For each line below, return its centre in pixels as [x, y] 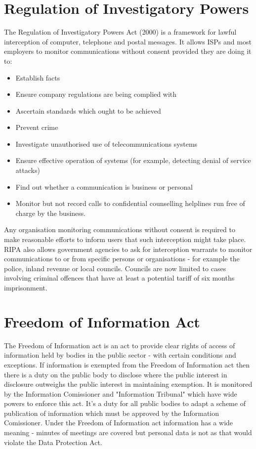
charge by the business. [51, 213]
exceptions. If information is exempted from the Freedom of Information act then [127, 364]
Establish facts [38, 77]
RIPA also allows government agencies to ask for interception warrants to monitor [128, 249]
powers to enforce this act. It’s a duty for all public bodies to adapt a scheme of [125, 403]
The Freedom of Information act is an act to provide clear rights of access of [120, 345]
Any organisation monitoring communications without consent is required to [120, 229]
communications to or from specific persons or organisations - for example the [122, 259]
